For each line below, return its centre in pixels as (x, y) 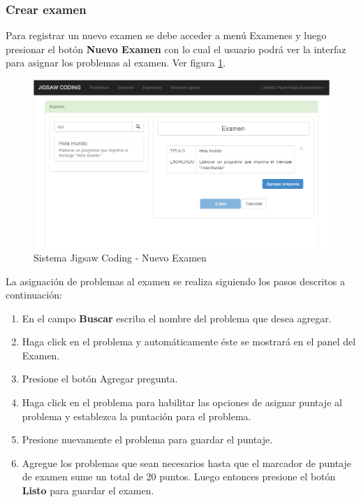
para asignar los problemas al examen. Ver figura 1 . (116, 63)
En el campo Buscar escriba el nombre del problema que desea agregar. (177, 318)
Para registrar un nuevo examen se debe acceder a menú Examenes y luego (166, 35)
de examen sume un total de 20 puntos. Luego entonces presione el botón (179, 476)
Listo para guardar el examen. (88, 490)
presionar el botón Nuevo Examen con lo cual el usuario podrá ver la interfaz (176, 49)
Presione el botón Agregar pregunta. (100, 379)
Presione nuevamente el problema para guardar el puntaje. (147, 439)
